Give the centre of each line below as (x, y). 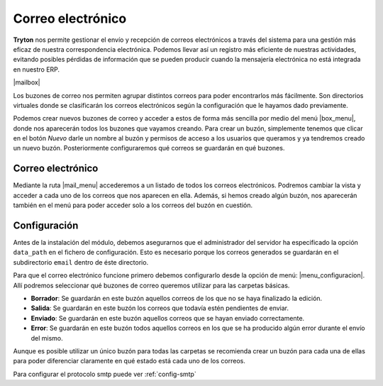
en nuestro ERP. (37, 69)
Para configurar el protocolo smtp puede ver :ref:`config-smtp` (105, 374)
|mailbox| (27, 82)
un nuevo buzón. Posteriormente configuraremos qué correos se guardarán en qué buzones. (149, 148)
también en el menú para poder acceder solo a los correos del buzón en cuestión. (133, 205)
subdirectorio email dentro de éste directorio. (81, 262)
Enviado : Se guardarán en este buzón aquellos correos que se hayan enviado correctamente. (168, 318)
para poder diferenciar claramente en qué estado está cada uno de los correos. (129, 361)
